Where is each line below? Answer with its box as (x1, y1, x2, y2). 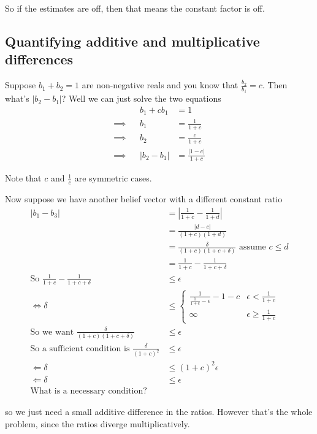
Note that (5, 172, 42, 185)
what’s (5, 92, 29, 105)
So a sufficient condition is (30, 344, 130, 353)
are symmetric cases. (74, 172, 152, 185)
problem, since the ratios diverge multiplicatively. (5, 417, 190, 430)
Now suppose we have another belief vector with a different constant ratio (5, 192, 283, 205)
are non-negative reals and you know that (82, 78, 239, 91)
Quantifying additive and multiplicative (5, 31, 260, 50)
